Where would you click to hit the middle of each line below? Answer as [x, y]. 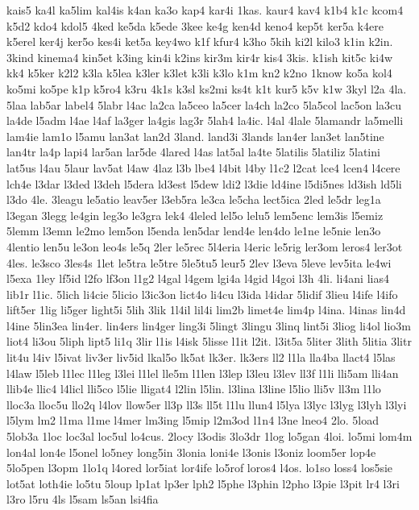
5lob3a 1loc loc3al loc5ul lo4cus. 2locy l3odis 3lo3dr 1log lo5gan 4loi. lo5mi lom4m [209, 436]
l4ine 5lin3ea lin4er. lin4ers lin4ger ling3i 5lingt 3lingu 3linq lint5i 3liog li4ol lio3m [209, 325]
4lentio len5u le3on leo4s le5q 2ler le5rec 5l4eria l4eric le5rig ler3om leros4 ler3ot [205, 246]
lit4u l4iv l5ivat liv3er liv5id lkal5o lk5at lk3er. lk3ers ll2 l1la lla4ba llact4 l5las [201, 357]
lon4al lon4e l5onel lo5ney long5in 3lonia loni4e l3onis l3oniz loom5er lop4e [191, 452]
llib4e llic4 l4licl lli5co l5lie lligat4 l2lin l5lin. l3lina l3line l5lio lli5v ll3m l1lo [194, 389]
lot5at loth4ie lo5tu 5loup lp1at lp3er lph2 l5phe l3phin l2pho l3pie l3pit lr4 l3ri [203, 483]
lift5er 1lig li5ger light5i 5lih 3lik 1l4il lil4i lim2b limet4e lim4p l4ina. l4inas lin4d [206, 310]
